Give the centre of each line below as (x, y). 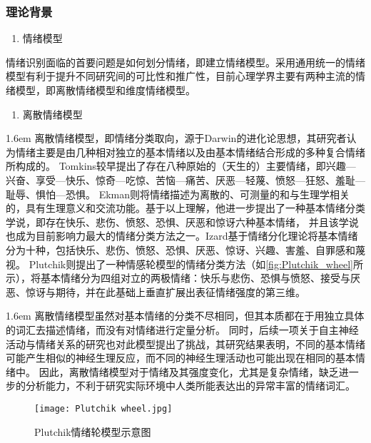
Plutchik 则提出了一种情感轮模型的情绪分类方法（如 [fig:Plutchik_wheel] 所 (196, 264)
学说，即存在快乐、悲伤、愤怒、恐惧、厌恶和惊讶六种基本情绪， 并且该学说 (182, 221)
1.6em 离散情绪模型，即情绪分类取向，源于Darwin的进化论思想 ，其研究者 (176, 138)
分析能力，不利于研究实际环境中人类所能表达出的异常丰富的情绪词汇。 (190, 386)
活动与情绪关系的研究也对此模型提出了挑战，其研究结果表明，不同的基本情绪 (185, 343)
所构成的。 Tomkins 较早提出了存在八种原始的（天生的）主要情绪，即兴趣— (181, 166)
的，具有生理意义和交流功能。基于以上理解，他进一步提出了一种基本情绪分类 (185, 208)
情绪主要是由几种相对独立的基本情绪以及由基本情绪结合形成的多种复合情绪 (190, 152)
